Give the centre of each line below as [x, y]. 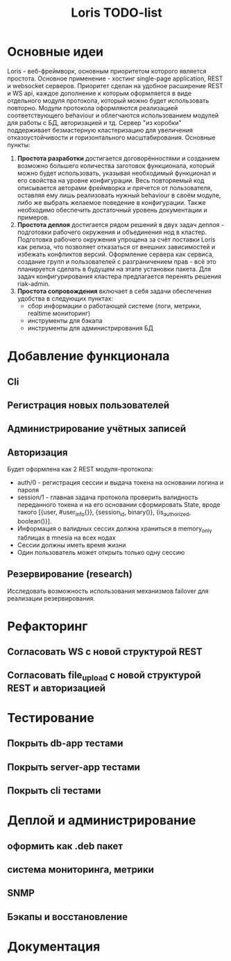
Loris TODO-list [117, 13]
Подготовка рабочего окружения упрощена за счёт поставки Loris [116, 239]
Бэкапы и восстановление [68, 917]
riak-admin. [34, 283]
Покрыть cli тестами [54, 791]
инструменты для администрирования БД [91, 328]
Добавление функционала [88, 356]
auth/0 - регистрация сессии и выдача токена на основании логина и [120, 483]
